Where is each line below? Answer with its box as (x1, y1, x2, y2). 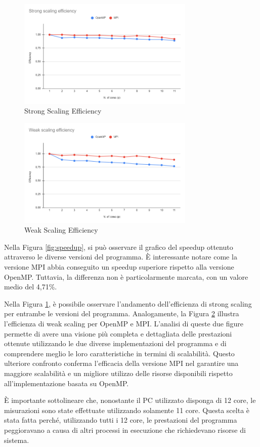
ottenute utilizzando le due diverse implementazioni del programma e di (4, 338, 227, 349)
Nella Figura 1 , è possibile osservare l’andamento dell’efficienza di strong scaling (4, 298, 252, 309)
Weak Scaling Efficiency (24, 225, 98, 235)
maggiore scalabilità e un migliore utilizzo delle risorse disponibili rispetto (4, 368, 233, 379)
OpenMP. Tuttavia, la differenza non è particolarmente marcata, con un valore (4, 271, 248, 282)
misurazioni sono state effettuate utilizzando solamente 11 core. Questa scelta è (4, 404, 250, 415)
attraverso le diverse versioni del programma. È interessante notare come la (4, 251, 237, 262)
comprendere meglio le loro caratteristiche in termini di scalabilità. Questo (4, 348, 235, 358)
